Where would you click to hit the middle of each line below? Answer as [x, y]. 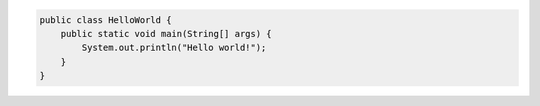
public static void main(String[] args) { [166, 33]
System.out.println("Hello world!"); [174, 48]
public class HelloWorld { [105, 19]
